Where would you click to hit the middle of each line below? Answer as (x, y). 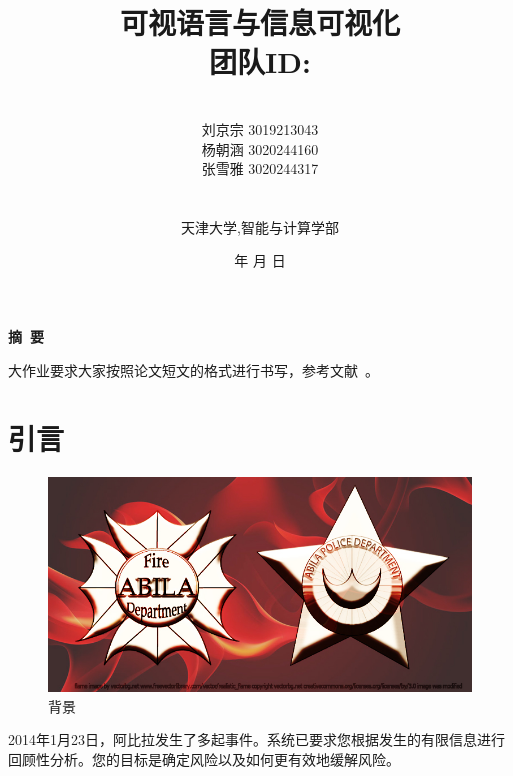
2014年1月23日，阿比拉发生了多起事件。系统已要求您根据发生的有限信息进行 (256, 739)
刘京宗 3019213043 (260, 128)
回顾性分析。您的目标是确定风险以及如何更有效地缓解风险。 (204, 758)
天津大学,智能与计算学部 (260, 226)
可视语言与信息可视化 (259, 22)
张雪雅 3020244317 (260, 168)
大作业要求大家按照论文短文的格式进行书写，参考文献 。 (193, 369)
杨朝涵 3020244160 (260, 148)
